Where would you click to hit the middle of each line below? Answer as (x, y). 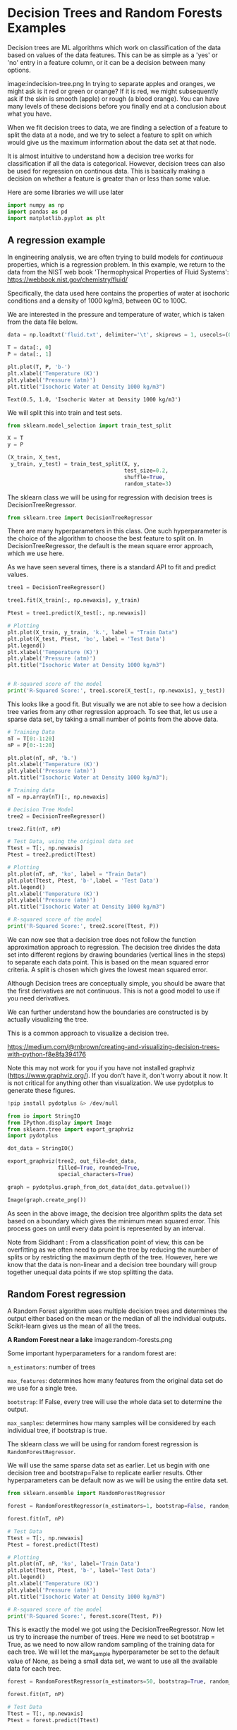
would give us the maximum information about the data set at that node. (112, 142)
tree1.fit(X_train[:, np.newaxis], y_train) (74, 600)
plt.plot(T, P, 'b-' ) (39, 367)
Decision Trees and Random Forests (115, 13)
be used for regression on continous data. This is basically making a (107, 171)
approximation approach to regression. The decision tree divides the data (114, 947)
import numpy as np (36, 205)
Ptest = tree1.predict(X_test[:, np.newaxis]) (77, 613)
